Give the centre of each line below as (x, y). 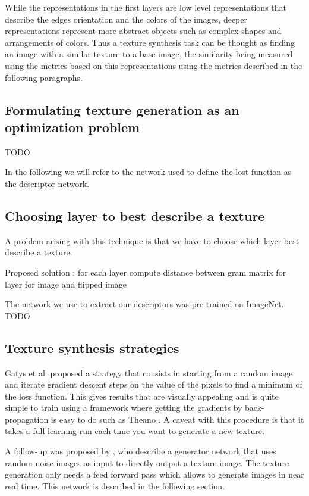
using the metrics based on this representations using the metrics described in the (154, 65)
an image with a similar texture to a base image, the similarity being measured (149, 54)
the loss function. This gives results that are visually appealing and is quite (142, 396)
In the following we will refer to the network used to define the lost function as (148, 172)
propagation (27, 419)
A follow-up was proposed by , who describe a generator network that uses (141, 451)
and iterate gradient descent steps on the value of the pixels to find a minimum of (154, 384)
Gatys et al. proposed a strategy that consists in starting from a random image (149, 372)
